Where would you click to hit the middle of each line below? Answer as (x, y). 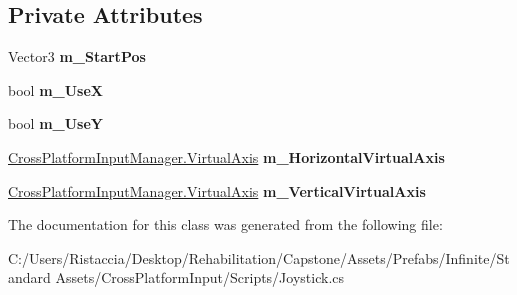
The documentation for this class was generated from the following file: (225, 224)
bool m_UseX (55, 89)
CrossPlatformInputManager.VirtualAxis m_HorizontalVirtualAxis (226, 156)
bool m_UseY (55, 123)
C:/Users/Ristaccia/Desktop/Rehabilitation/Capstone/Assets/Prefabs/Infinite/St (259, 257)
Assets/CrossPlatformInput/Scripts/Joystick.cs (200, 277)
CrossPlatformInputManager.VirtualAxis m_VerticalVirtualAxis (217, 190)
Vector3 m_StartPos (77, 56)
